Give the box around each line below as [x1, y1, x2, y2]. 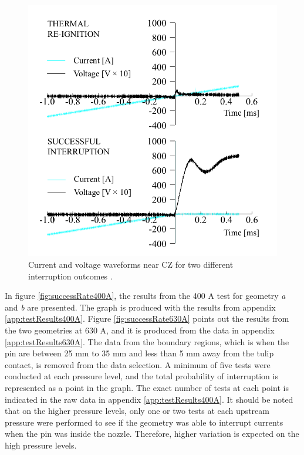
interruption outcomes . [28, 269, 113, 282]
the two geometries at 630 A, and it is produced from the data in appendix [5, 323, 275, 336]
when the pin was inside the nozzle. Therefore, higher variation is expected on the [5, 427, 299, 440]
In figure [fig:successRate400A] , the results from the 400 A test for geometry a [5, 289, 286, 302]
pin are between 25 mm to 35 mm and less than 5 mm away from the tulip [5, 347, 274, 359]
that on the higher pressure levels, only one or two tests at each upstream [5, 405, 269, 417]
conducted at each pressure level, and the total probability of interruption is [5, 370, 278, 382]
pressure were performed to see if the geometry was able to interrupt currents [5, 416, 283, 428]
